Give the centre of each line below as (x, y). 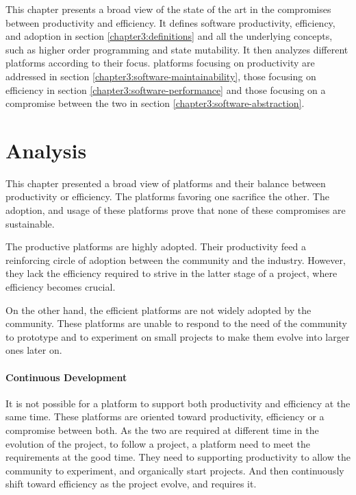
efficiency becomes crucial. (61, 287)
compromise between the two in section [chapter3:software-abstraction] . (155, 103)
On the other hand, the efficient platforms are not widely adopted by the (158, 310)
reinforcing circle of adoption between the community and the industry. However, (176, 259)
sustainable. (30, 223)
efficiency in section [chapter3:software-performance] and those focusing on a (166, 89)
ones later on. (34, 350)
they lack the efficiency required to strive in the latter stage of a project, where (171, 273)
